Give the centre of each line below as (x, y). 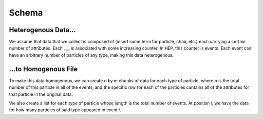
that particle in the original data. (41, 94)
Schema (26, 13)
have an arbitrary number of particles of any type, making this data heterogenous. (91, 55)
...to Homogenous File (43, 69)
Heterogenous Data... (43, 30)
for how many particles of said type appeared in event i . (65, 110)
